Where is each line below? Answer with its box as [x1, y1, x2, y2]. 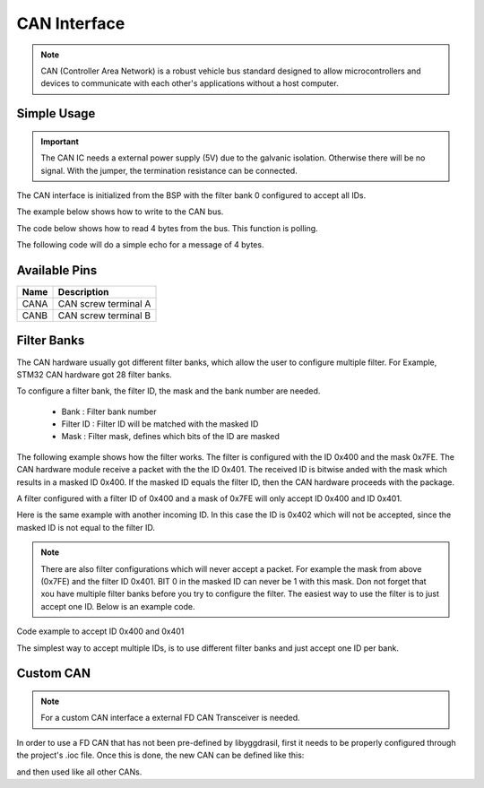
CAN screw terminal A [57, 297, 151, 309]
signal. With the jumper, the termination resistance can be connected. [40, 165, 298, 176]
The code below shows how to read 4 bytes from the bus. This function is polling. [16, 222, 318, 233]
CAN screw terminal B [57, 309, 151, 322]
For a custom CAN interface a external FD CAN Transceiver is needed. [40, 713, 300, 723]
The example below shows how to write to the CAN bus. [16, 206, 224, 217]
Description [57, 285, 109, 298]
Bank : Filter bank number [61, 406, 157, 417]
